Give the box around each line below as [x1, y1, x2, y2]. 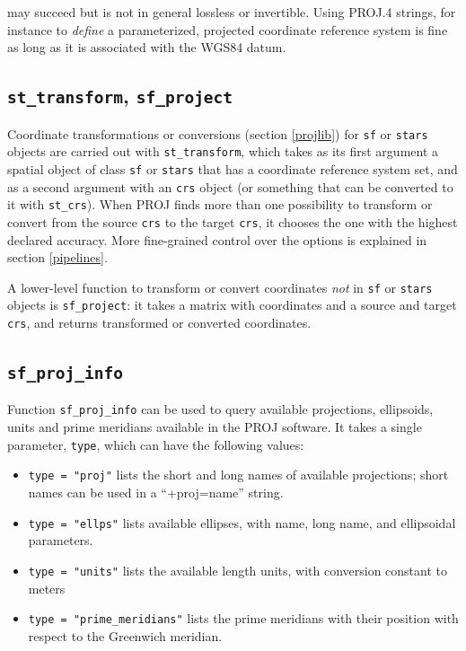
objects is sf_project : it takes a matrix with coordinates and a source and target [7, 295, 457, 314]
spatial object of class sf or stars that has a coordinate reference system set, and [7, 159, 458, 178]
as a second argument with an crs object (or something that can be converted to [7, 177, 453, 196]
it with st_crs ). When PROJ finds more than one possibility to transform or [7, 195, 433, 214]
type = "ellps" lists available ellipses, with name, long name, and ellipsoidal [28, 513, 456, 532]
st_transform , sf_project [7, 82, 233, 110]
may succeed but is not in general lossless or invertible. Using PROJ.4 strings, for [7, 3, 456, 21]
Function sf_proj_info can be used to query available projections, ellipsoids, [7, 400, 434, 418]
